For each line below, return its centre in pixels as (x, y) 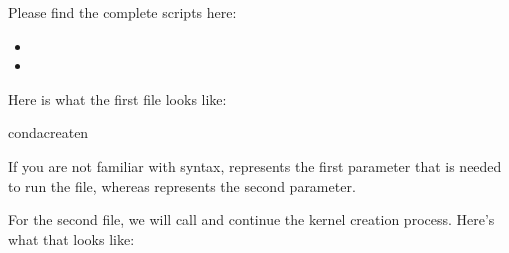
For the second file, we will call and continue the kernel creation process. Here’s (251, 219)
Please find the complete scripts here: (122, 12)
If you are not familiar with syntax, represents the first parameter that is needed (255, 165)
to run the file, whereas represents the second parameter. (182, 185)
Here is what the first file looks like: (117, 98)
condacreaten (48, 132)
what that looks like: (71, 238)
